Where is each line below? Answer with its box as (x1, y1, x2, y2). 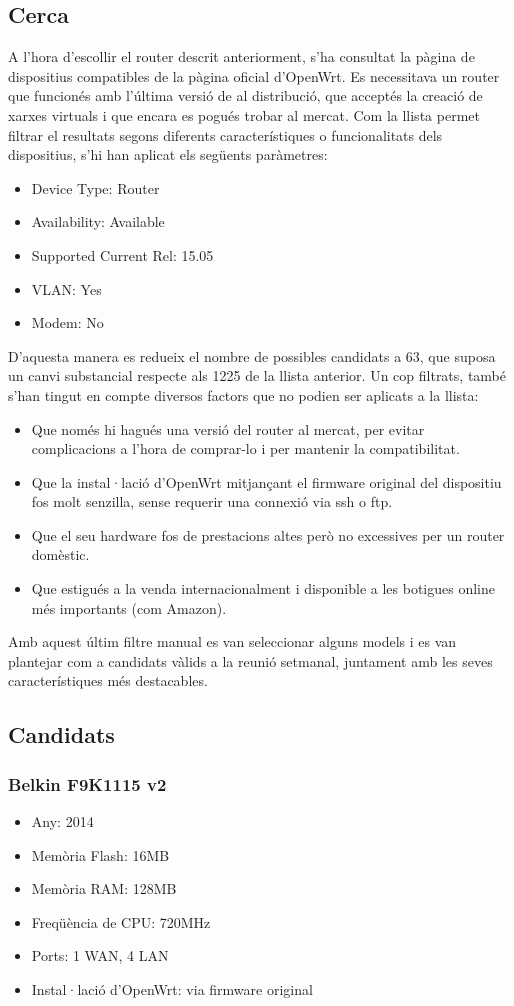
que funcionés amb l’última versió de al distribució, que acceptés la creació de (8, 85, 483, 106)
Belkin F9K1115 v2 (8, 771, 167, 796)
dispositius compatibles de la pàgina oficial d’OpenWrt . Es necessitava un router (8, 65, 500, 86)
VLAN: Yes (31, 278, 102, 299)
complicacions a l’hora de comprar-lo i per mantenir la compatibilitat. (31, 438, 460, 459)
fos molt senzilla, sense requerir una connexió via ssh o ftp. (31, 491, 393, 512)
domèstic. (31, 544, 90, 565)
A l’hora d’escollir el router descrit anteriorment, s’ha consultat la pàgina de (8, 46, 475, 67)
